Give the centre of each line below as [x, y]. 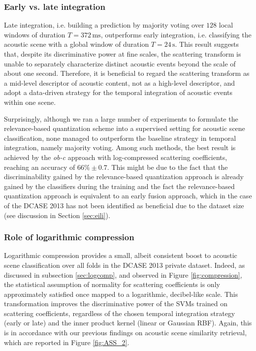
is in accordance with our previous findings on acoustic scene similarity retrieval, [126, 333]
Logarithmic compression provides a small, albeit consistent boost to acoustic [121, 255]
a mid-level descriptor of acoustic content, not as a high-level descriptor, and [120, 82]
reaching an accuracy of [40, 167]
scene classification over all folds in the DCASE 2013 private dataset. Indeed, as [125, 265]
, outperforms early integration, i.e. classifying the [176, 34]
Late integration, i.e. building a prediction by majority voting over [104, 25]
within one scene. [30, 102]
